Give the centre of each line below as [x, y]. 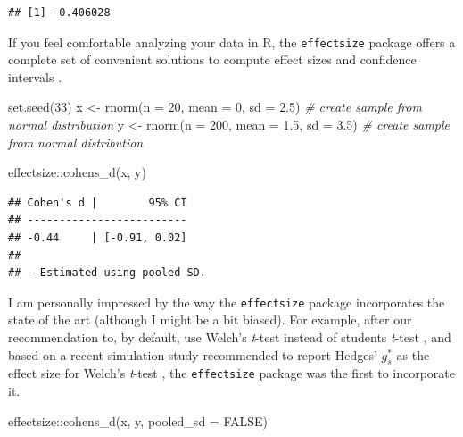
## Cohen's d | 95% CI [98, 202]
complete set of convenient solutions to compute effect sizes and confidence [212, 59]
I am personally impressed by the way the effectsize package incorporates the [227, 302]
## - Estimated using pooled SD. [107, 273]
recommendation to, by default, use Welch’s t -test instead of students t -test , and [230, 337]
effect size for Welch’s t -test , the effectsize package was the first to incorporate [232, 373]
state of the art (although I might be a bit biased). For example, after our [210, 319]
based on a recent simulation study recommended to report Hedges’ [193, 354]
